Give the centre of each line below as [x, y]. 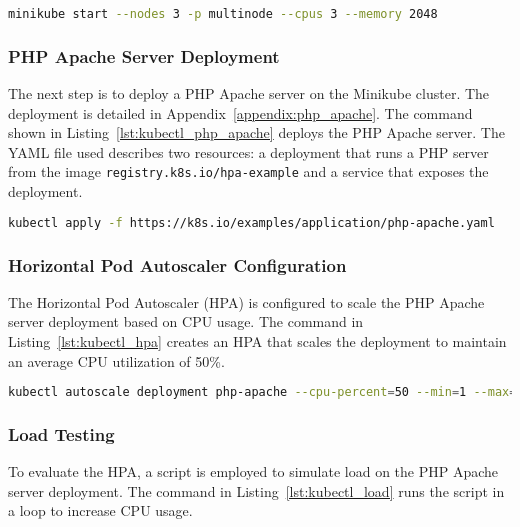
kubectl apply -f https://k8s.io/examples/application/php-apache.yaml [251, 222]
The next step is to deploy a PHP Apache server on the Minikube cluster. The [249, 93]
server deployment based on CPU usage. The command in [186, 321]
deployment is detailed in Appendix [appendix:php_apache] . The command [240, 112]
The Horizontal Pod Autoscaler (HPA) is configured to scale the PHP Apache [246, 301]
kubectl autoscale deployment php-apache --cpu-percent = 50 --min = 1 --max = [262, 392]
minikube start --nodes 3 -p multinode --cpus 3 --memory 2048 [223, 14]
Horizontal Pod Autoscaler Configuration [177, 264]
